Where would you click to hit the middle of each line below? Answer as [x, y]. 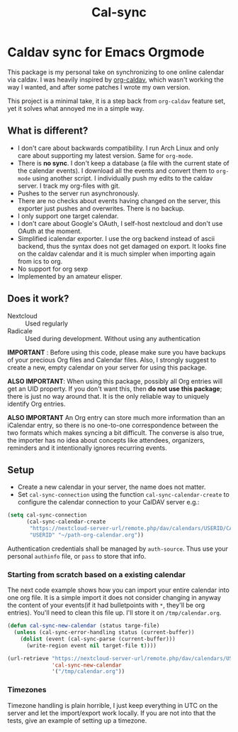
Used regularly [47, 323]
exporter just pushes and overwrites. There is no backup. [101, 208]
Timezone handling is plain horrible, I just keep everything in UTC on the [113, 705]
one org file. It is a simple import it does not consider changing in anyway [114, 598]
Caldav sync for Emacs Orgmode [106, 52]
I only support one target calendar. [68, 216]
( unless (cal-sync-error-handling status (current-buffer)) [104, 633]
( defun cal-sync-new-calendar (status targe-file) [84, 626]
